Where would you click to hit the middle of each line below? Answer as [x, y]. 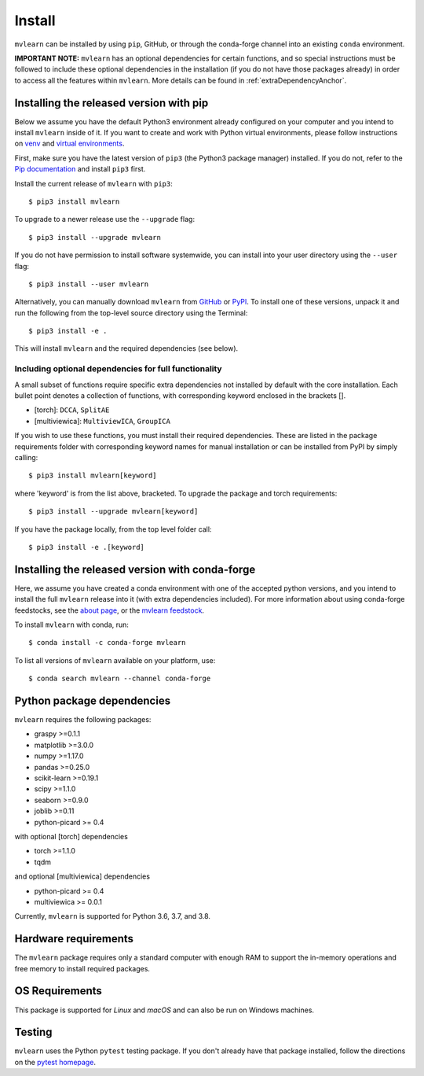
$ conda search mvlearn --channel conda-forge [120, 679]
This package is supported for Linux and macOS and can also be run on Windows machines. [164, 1010]
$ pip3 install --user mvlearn [89, 284]
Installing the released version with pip [111, 103]
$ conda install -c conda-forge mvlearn [107, 643]
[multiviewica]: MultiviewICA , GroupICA [102, 421]
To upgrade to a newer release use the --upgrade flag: [105, 219]
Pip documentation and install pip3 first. [80, 169]
